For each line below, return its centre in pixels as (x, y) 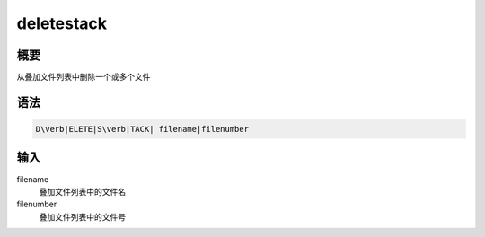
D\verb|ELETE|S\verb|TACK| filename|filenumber (142, 129)
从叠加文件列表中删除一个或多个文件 (84, 77)
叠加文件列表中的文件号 (82, 216)
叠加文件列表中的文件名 (82, 191)
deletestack (62, 23)
